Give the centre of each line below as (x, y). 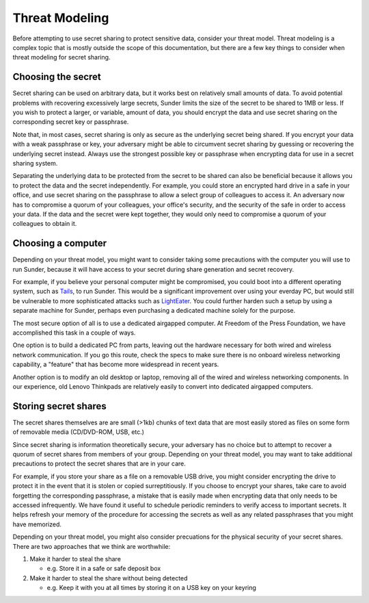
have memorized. (37, 524)
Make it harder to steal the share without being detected (109, 578)
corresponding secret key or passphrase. (71, 122)
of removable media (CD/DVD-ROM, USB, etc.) (79, 432)
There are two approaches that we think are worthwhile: (92, 546)
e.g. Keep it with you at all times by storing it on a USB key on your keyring (151, 588)
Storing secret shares (59, 406)
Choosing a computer (60, 243)
